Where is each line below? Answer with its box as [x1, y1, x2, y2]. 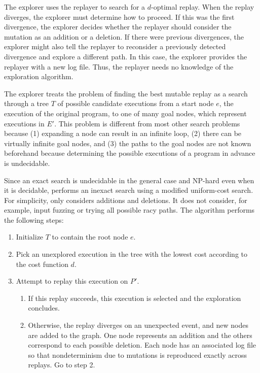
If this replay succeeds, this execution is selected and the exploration [28, 292, 241, 303]
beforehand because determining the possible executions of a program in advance [4, 148, 255, 158]
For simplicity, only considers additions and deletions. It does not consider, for [4, 194, 247, 205]
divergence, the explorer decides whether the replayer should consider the [4, 21, 232, 32]
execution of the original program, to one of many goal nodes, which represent [4, 108, 247, 118]
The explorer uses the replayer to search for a [4, 2, 145, 12]
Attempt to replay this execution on [16, 276, 128, 286]
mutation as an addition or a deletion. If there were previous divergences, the [4, 31, 244, 42]
